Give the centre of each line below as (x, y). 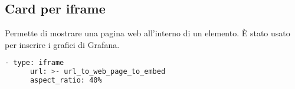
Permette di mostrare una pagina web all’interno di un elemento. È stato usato (147, 33)
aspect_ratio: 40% (66, 81)
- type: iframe (35, 63)
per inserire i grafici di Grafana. (62, 44)
